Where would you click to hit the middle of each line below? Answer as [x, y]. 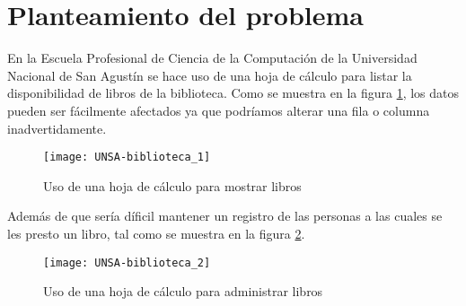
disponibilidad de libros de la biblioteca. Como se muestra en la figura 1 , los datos [233, 93]
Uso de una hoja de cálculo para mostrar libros [172, 185]
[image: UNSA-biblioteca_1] [127, 157]
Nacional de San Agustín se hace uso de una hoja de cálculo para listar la [210, 75]
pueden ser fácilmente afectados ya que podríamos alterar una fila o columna [219, 110]
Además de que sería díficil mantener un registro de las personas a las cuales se [225, 216]
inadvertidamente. [57, 128]
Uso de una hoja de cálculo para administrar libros [183, 291]
